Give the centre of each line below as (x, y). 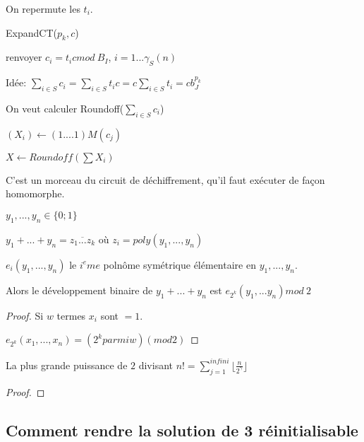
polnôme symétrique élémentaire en (180, 264)
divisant (156, 365)
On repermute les (43, 8)
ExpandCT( (31, 32)
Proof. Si (25, 315)
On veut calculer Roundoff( (65, 108)
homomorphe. (35, 193)
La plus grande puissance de (67, 365)
